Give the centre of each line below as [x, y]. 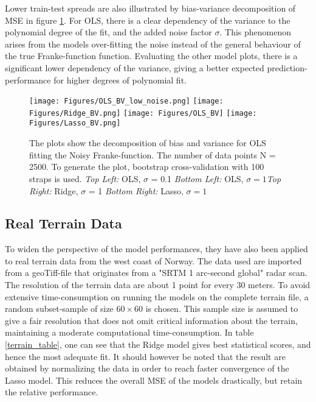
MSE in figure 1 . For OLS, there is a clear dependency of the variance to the [148, 20]
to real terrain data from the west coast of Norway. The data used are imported [153, 260]
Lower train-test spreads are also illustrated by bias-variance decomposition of [150, 8]
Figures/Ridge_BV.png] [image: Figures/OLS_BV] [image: [143, 113]
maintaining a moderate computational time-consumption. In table [129, 332]
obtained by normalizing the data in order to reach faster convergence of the [147, 368]
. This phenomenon [256, 32]
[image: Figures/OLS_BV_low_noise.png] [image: [126, 101]
